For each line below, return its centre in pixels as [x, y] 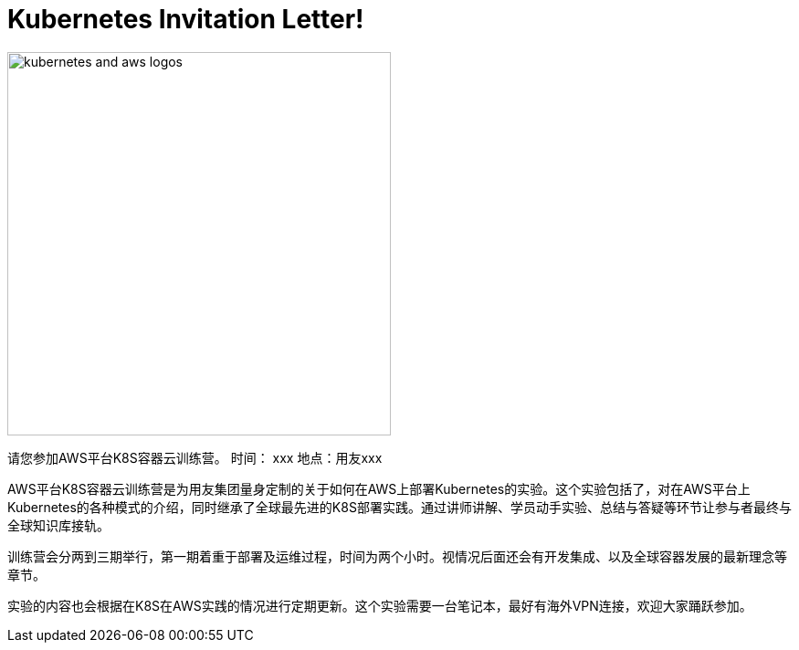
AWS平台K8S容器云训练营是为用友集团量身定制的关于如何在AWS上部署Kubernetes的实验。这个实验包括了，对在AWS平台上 [379, 488]
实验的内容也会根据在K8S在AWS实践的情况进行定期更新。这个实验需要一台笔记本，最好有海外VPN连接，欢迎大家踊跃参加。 [380, 605]
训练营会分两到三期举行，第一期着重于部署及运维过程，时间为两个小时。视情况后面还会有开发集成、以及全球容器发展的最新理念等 [397, 556]
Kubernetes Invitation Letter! [186, 19]
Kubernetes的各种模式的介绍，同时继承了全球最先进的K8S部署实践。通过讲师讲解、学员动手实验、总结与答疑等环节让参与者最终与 [399, 507]
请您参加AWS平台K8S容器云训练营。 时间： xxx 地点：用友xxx [195, 457]
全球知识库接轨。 [58, 525]
